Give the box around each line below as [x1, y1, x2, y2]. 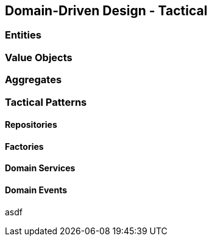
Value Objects [5, 51, 72, 64]
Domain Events [5, 184, 67, 195]
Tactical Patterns [5, 95, 87, 108]
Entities [5, 29, 41, 42]
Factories [5, 141, 44, 152]
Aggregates [5, 73, 62, 86]
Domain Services [5, 163, 76, 174]
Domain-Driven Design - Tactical [5, 3, 208, 18]
